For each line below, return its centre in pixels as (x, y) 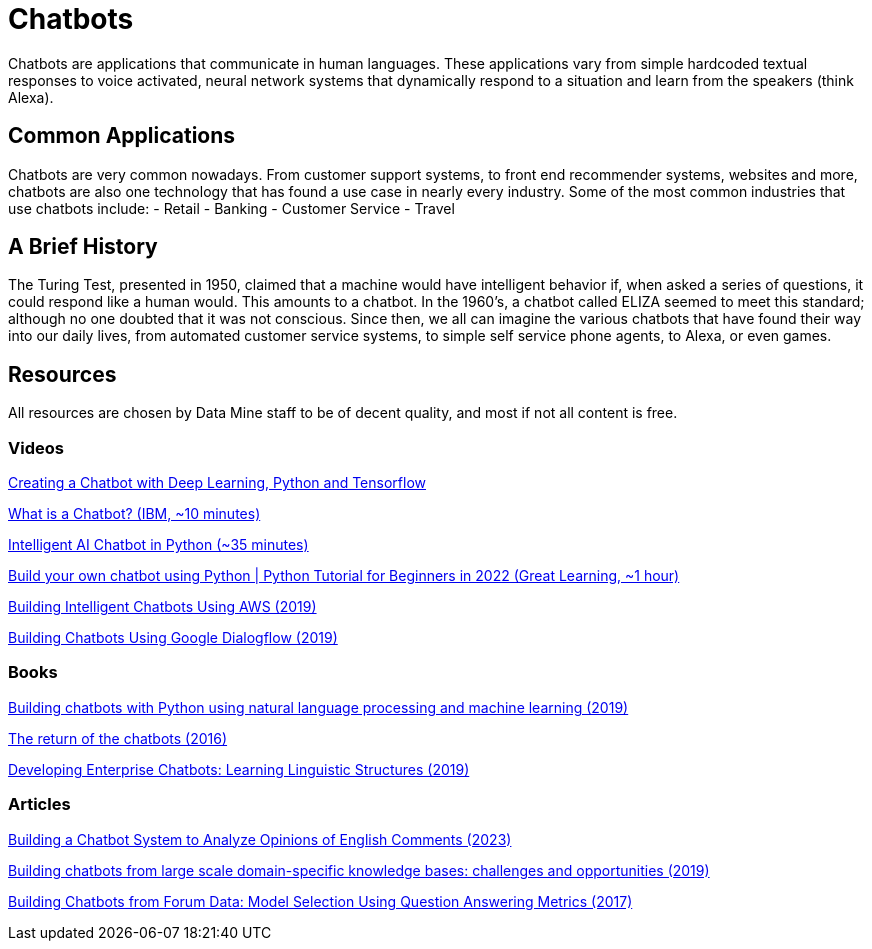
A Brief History (83, 247)
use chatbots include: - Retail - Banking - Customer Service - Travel (231, 208)
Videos (36, 447)
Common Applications (122, 136)
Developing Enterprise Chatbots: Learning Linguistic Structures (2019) (239, 769)
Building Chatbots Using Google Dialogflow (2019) (173, 638)
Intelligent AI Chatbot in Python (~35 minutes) (158, 545)
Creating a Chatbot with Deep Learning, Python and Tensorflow (217, 483)
